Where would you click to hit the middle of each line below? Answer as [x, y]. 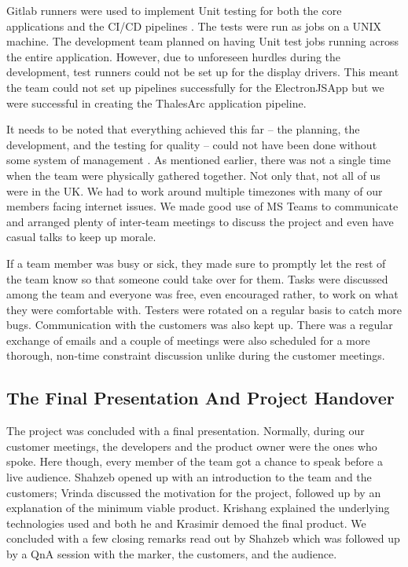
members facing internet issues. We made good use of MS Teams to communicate [202, 206]
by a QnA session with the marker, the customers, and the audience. [172, 554]
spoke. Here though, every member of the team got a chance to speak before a [195, 461]
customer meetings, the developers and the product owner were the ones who [192, 446]
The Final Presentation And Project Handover [200, 398]
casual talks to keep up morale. [81, 237]
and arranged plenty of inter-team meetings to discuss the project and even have [200, 221]
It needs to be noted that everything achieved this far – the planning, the [183, 129]
